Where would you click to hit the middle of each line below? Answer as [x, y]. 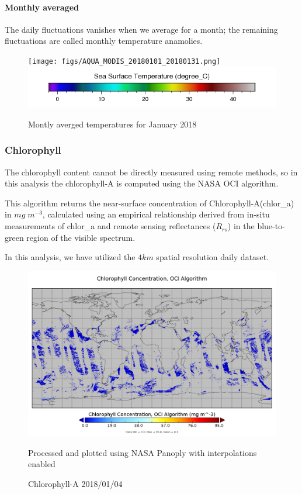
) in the [241, 226]
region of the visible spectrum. [81, 237]
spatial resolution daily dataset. [213, 257]
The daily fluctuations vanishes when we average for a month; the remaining [141, 29]
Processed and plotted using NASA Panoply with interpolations [143, 452]
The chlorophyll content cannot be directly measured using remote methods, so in [151, 172]
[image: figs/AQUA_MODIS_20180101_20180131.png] [124, 61]
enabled [42, 464]
